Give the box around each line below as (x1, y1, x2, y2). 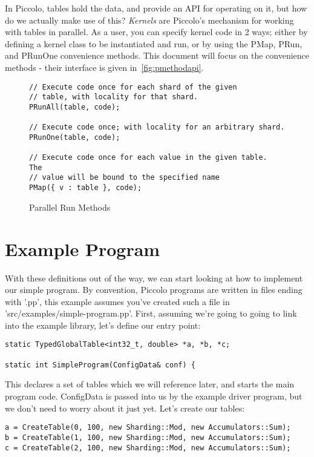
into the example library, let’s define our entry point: (5, 318, 201, 331)
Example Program (5, 236, 160, 261)
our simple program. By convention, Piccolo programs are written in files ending (5, 283, 303, 296)
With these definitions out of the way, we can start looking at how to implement (5, 271, 303, 284)
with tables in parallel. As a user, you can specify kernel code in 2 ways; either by (5, 25, 308, 38)
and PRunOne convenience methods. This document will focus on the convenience (5, 49, 310, 62)
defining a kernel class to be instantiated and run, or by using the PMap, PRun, (5, 37, 303, 50)
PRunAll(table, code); (29, 102, 120, 111)
